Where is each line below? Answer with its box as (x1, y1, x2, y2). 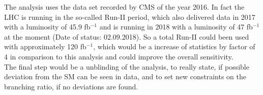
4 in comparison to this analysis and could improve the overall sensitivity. (4, 51, 233, 61)
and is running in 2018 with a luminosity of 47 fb (99, 21, 253, 32)
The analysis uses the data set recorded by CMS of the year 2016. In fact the (4, 2, 245, 12)
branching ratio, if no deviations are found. (4, 81, 138, 91)
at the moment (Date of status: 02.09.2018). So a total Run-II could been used (4, 31, 249, 42)
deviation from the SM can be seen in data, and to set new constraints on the (4, 71, 246, 82)
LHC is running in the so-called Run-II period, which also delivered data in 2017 (4, 11, 255, 22)
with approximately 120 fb (4, 41, 86, 52)
